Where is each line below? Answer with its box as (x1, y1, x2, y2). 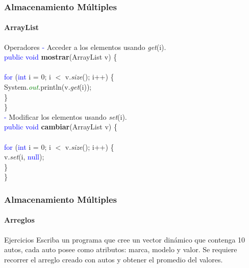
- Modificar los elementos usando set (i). (4, 111, 127, 122)
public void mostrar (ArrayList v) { (4, 51, 117, 62)
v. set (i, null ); (4, 151, 44, 162)
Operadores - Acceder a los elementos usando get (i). (4, 41, 166, 52)
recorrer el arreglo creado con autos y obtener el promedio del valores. (4, 254, 223, 264)
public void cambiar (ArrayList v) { (4, 121, 117, 132)
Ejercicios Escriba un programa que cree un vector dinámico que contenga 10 (4, 234, 245, 245)
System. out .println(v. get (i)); (4, 82, 92, 92)
